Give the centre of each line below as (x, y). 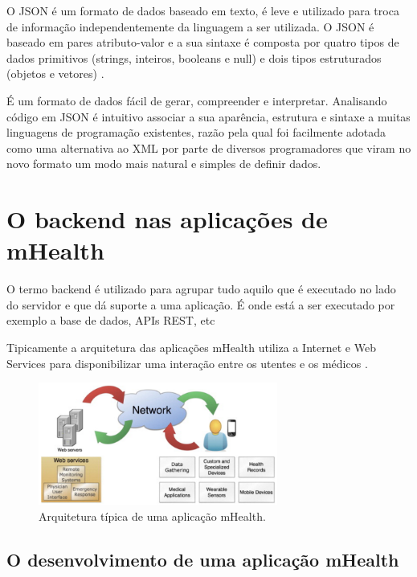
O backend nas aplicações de (167, 219)
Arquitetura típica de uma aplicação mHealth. (152, 516)
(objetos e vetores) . (55, 74)
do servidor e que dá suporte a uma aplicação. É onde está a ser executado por (201, 304)
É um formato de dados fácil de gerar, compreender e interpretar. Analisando (197, 100)
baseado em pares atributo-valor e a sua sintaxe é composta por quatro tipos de (203, 42)
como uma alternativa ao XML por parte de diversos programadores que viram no (209, 147)
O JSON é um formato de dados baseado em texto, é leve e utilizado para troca (203, 10)
